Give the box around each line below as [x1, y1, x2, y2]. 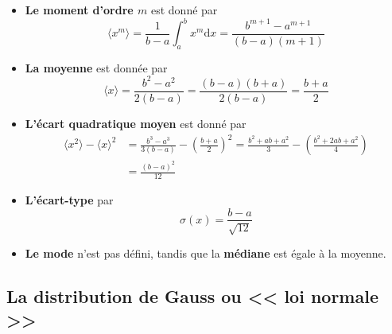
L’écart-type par [25, 191, 114, 208]
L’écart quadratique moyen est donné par [25, 115, 246, 132]
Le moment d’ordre [25, 2, 134, 17]
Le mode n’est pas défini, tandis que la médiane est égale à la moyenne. [25, 244, 386, 261]
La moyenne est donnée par [25, 59, 168, 76]
